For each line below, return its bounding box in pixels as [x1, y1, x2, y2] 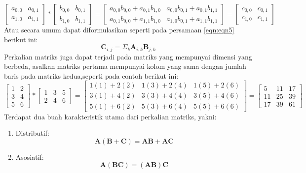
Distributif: [15, 128, 49, 138]
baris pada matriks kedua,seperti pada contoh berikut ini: [4, 70, 179, 81]
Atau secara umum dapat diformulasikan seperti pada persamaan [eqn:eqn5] [4, 25, 234, 34]
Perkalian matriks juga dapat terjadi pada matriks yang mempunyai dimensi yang [4, 51, 252, 61]
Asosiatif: [15, 151, 44, 162]
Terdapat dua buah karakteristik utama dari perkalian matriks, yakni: [4, 111, 217, 121]
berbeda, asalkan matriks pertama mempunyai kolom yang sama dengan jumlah [4, 61, 246, 71]
